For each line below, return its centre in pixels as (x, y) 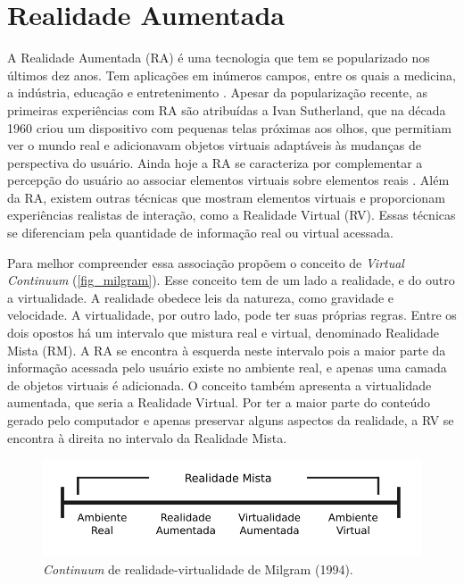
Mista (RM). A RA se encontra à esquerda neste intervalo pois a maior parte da (227, 350)
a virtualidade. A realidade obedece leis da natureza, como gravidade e (201, 297)
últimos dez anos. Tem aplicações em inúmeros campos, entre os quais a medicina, (232, 75)
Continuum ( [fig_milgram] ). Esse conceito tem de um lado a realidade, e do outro (231, 280)
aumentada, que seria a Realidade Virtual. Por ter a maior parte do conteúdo (219, 402)
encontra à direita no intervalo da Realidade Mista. (147, 437)
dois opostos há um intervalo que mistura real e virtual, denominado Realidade (224, 333)
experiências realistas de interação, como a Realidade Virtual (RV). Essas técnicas (232, 215)
